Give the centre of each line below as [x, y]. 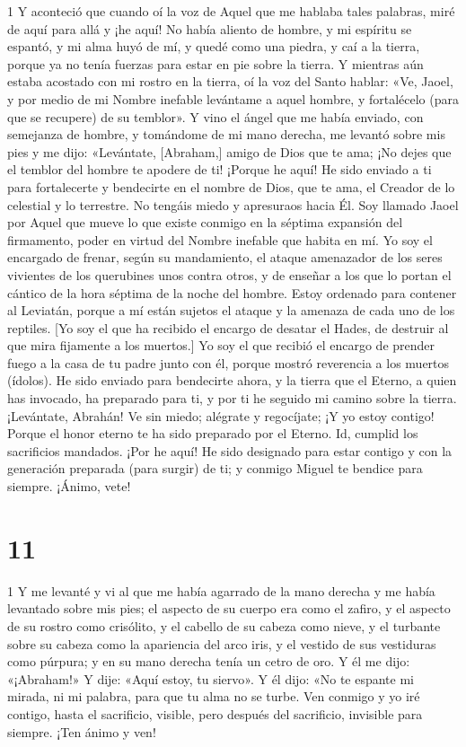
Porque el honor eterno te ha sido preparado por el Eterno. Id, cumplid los [213, 433]
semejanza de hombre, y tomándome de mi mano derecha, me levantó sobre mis [226, 134]
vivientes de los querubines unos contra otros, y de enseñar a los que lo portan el [229, 274]
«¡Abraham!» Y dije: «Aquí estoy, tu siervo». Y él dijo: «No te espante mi [211, 678]
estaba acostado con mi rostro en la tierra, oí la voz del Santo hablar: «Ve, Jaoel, [230, 81]
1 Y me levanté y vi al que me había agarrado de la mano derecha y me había [221, 590]
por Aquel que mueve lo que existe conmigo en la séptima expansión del [205, 222]
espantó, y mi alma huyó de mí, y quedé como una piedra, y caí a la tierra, [214, 46]
